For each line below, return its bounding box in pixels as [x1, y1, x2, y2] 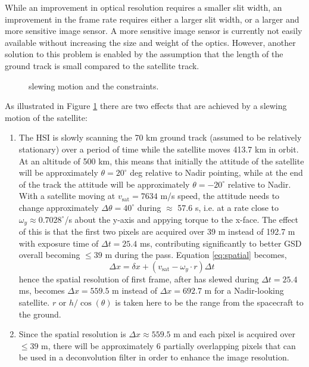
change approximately [18, 201, 99, 213]
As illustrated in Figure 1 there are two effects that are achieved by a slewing [5, 99, 287, 112]
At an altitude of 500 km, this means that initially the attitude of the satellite [18, 154, 304, 167]
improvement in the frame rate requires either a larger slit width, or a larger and [5, 13, 299, 25]
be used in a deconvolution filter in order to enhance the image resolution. [18, 351, 289, 363]
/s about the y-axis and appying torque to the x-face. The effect [64, 213, 298, 225]
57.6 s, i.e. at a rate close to [177, 201, 279, 213]
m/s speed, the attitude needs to [160, 189, 280, 202]
